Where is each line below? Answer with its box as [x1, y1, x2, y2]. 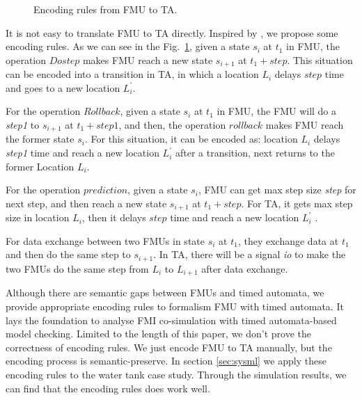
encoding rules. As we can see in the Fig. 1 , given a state [6, 39, 250, 54]
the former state [6, 131, 74, 146]
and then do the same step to [6, 247, 131, 262]
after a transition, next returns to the [175, 145, 335, 160]
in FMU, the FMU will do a [217, 104, 337, 118]
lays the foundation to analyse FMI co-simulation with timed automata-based [6, 312, 337, 327]
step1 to [6, 118, 40, 132]
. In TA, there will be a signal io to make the [153, 247, 346, 262]
